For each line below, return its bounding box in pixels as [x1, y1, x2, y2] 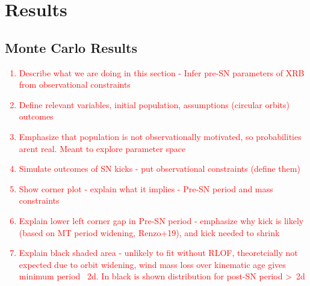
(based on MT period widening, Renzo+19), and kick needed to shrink [19, 226, 280, 239]
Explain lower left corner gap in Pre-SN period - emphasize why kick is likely [19, 214, 304, 227]
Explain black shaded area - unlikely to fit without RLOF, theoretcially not [19, 246, 298, 259]
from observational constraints [19, 78, 131, 91]
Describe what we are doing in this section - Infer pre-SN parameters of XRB [19, 66, 305, 79]
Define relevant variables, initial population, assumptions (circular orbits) [19, 98, 290, 111]
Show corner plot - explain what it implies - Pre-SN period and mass [19, 182, 273, 195]
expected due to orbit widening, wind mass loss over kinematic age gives [19, 258, 286, 270]
